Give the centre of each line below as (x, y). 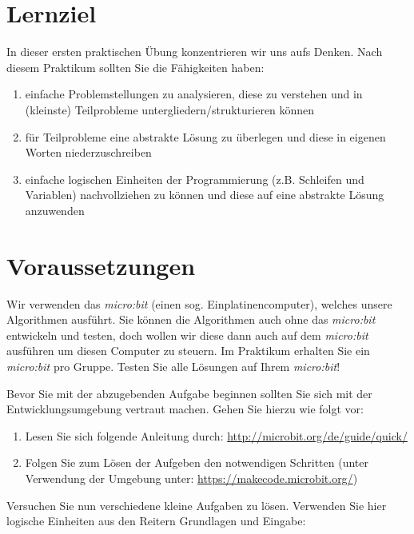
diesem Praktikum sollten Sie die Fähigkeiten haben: (135, 67)
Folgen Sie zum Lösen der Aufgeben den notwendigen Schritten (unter (197, 462)
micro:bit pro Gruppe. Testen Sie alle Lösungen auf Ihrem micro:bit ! (173, 366)
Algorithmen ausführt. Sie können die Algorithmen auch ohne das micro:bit (191, 319)
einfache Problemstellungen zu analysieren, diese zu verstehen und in (194, 94)
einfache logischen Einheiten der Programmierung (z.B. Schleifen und (195, 179)
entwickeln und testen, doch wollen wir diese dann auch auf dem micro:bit (187, 335)
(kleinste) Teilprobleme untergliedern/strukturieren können (170, 109)
